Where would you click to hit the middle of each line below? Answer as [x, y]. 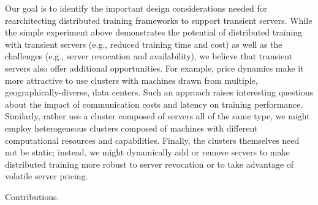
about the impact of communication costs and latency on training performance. [154, 104]
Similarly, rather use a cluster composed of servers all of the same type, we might [157, 116]
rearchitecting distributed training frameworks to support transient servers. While [159, 20]
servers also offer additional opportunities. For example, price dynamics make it [154, 68]
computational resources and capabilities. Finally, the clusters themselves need [152, 140]
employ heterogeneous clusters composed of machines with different [131, 128]
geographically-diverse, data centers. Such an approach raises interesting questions [159, 92]
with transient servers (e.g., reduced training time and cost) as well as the [144, 44]
